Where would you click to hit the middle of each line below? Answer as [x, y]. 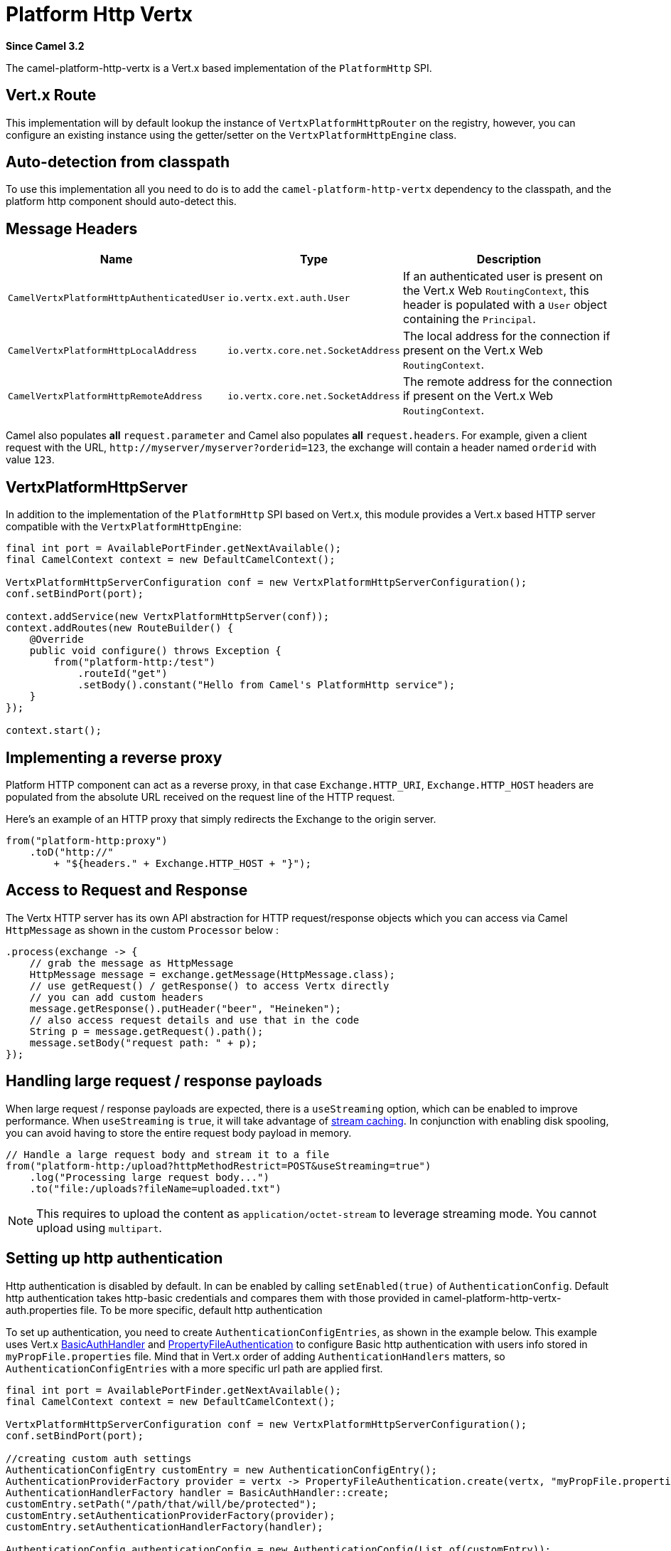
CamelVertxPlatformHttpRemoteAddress [105, 396]
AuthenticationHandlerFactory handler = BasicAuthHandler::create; [198, 1492]
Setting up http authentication [114, 1258]
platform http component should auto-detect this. [121, 201]
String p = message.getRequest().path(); [146, 1031]
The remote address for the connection [508, 382]
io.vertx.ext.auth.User [289, 298]
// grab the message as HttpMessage [131, 963]
